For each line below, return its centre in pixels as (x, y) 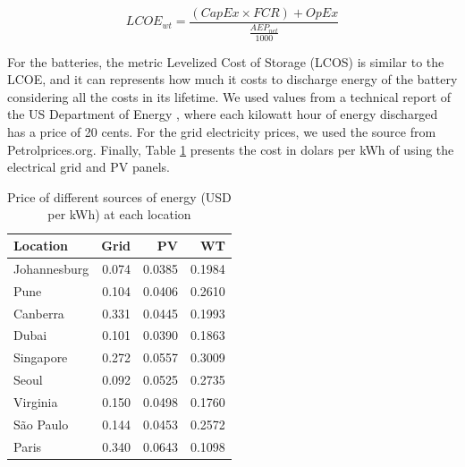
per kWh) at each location (119, 214)
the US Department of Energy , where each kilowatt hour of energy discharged (223, 114)
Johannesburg (51, 268)
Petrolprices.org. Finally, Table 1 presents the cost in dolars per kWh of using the (231, 149)
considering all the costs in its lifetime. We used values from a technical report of (229, 96)
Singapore (41, 357)
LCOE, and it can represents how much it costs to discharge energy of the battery (232, 79)
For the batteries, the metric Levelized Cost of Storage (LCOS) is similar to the (226, 61)
